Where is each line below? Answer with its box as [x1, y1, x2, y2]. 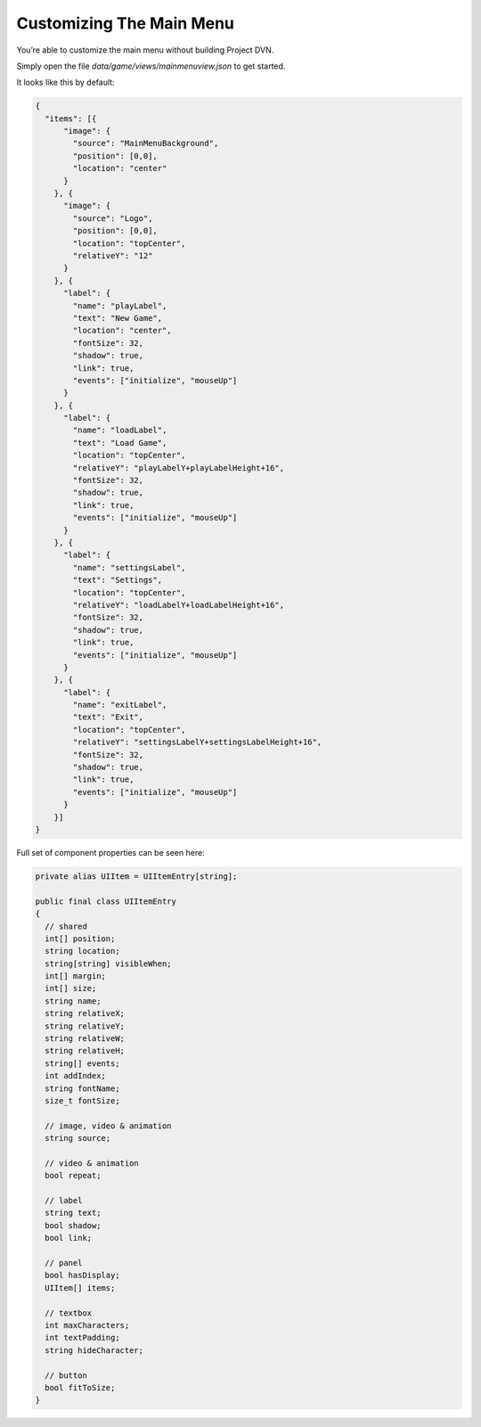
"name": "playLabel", [72, 300, 167, 311]
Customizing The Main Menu [16, 13, 235, 33]
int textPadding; [45, 1333, 120, 1343]
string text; [45, 1208, 102, 1218]
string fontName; [45, 1083, 120, 1094]
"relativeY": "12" [72, 250, 153, 260]
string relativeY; [45, 1021, 125, 1031]
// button [45, 1370, 88, 1381]
